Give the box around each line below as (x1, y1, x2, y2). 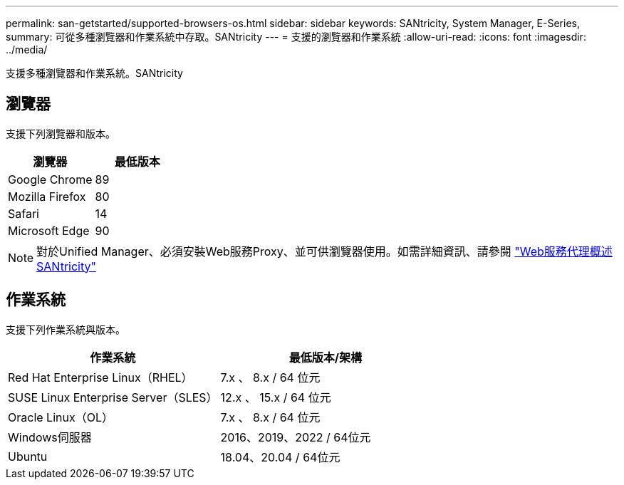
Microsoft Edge (8, 223, 90, 238)
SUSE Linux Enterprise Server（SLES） (8, 390, 218, 405)
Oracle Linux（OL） (8, 410, 113, 424)
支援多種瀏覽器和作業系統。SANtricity (6, 67, 183, 79)
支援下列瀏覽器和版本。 (6, 127, 115, 140)
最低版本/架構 (288, 350, 363, 365)
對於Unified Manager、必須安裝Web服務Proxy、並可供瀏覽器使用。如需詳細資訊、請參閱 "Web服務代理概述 (36, 244, 613, 259)
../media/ (6, 43, 48, 56)
